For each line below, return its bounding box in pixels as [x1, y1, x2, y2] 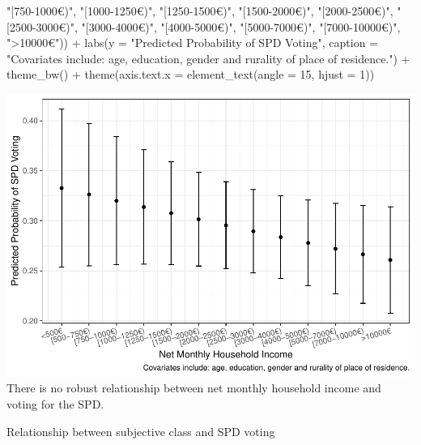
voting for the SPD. [6, 396, 104, 413]
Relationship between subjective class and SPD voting [6, 422, 275, 439]
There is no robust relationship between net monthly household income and [6, 379, 381, 396]
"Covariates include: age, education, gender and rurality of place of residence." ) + [6, 49, 410, 66]
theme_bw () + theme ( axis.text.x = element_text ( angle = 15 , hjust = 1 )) [6, 66, 375, 83]
